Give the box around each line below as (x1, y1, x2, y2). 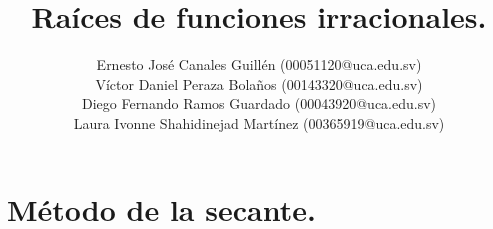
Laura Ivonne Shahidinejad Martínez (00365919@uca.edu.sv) (73, 112, 445, 133)
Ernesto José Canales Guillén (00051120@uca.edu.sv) (96, 54, 422, 75)
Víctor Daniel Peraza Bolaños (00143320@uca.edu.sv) (95, 73, 423, 94)
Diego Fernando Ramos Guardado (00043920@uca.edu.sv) (81, 93, 437, 114)
